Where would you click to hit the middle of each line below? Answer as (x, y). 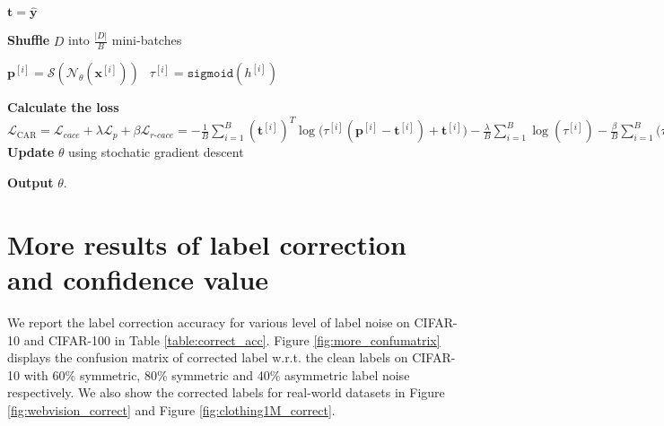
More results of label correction (207, 243)
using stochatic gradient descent (156, 152)
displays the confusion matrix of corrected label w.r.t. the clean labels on (208, 357)
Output (31, 183)
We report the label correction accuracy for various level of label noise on (209, 322)
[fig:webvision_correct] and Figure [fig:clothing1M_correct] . (171, 409)
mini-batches (147, 40)
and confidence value (138, 279)
